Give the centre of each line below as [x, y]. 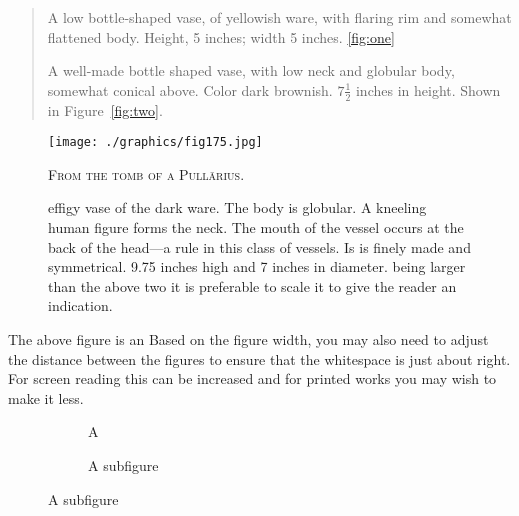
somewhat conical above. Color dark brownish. [190, 89]
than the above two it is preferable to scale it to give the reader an [252, 285]
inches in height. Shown [428, 89]
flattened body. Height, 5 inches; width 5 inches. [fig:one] [221, 36]
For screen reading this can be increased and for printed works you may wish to [252, 378]
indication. [80, 305]
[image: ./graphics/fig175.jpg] [155, 142]
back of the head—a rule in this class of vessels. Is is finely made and [259, 246]
